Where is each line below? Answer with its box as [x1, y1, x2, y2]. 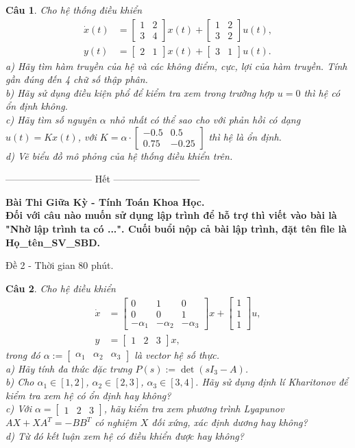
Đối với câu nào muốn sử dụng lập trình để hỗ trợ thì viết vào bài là [5, 208, 337, 222]
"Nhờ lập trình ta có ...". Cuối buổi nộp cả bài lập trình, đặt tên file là [5, 222, 347, 235]
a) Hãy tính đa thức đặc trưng [5, 361, 132, 375]
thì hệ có [304, 85, 341, 99]
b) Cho [5, 375, 34, 389]
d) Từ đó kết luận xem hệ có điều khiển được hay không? [5, 428, 244, 443]
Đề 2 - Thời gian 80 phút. [5, 258, 114, 272]
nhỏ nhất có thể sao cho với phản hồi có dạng [109, 113, 301, 127]
